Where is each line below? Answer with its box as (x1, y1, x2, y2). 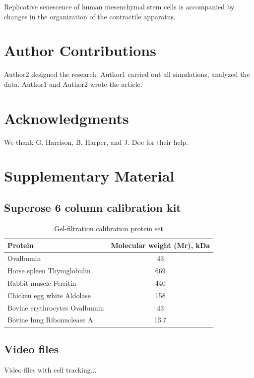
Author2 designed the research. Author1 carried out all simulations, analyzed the (4, 69, 250, 79)
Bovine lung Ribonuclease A (7, 315, 93, 325)
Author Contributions (4, 40, 156, 61)
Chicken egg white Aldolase (7, 290, 91, 300)
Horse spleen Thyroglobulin (7, 265, 91, 276)
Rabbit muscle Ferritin (7, 277, 76, 288)
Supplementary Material (4, 166, 175, 186)
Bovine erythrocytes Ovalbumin (7, 302, 104, 313)
